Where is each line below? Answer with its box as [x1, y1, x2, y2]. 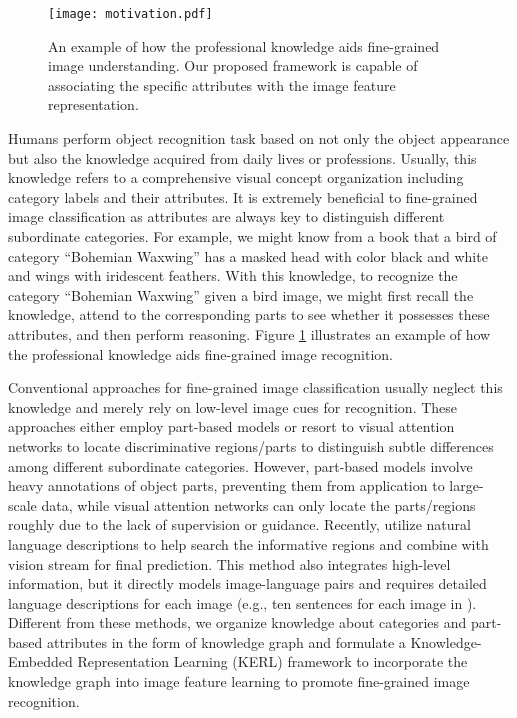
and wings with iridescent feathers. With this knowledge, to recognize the [8, 265, 458, 286]
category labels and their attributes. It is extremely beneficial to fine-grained [8, 186, 478, 207]
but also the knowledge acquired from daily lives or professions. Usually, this [8, 147, 477, 168]
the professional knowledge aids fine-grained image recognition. [8, 343, 393, 364]
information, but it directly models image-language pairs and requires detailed [8, 573, 487, 594]
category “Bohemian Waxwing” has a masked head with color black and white [8, 245, 488, 266]
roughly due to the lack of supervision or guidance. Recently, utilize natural [8, 514, 471, 535]
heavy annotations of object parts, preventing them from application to [8, 475, 445, 496]
